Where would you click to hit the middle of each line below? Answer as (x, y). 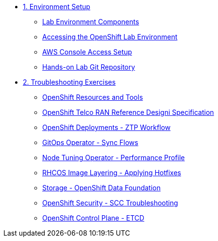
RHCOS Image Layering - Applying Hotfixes (112, 173)
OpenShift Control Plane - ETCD (93, 218)
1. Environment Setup (57, 7)
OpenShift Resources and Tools (93, 97)
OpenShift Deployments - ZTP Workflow (107, 127)
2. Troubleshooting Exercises (69, 82)
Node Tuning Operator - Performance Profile (114, 158)
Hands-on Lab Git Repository (89, 67)
